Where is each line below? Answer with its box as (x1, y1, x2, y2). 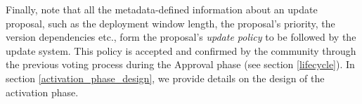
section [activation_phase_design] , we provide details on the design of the (6, 70, 325, 85)
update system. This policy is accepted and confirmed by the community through (6, 43, 356, 58)
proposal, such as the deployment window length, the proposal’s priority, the (6, 15, 335, 30)
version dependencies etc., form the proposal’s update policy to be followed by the (6, 30, 356, 44)
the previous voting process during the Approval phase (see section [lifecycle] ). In (6, 57, 355, 72)
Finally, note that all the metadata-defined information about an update (6, 2, 318, 16)
